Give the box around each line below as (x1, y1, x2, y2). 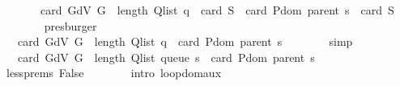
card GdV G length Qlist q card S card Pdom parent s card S (40, 2, 394, 18)
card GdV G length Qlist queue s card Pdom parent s (17, 48, 315, 65)
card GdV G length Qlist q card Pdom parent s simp (17, 33, 353, 50)
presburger (44, 17, 97, 34)
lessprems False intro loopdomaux (6, 64, 222, 81)
